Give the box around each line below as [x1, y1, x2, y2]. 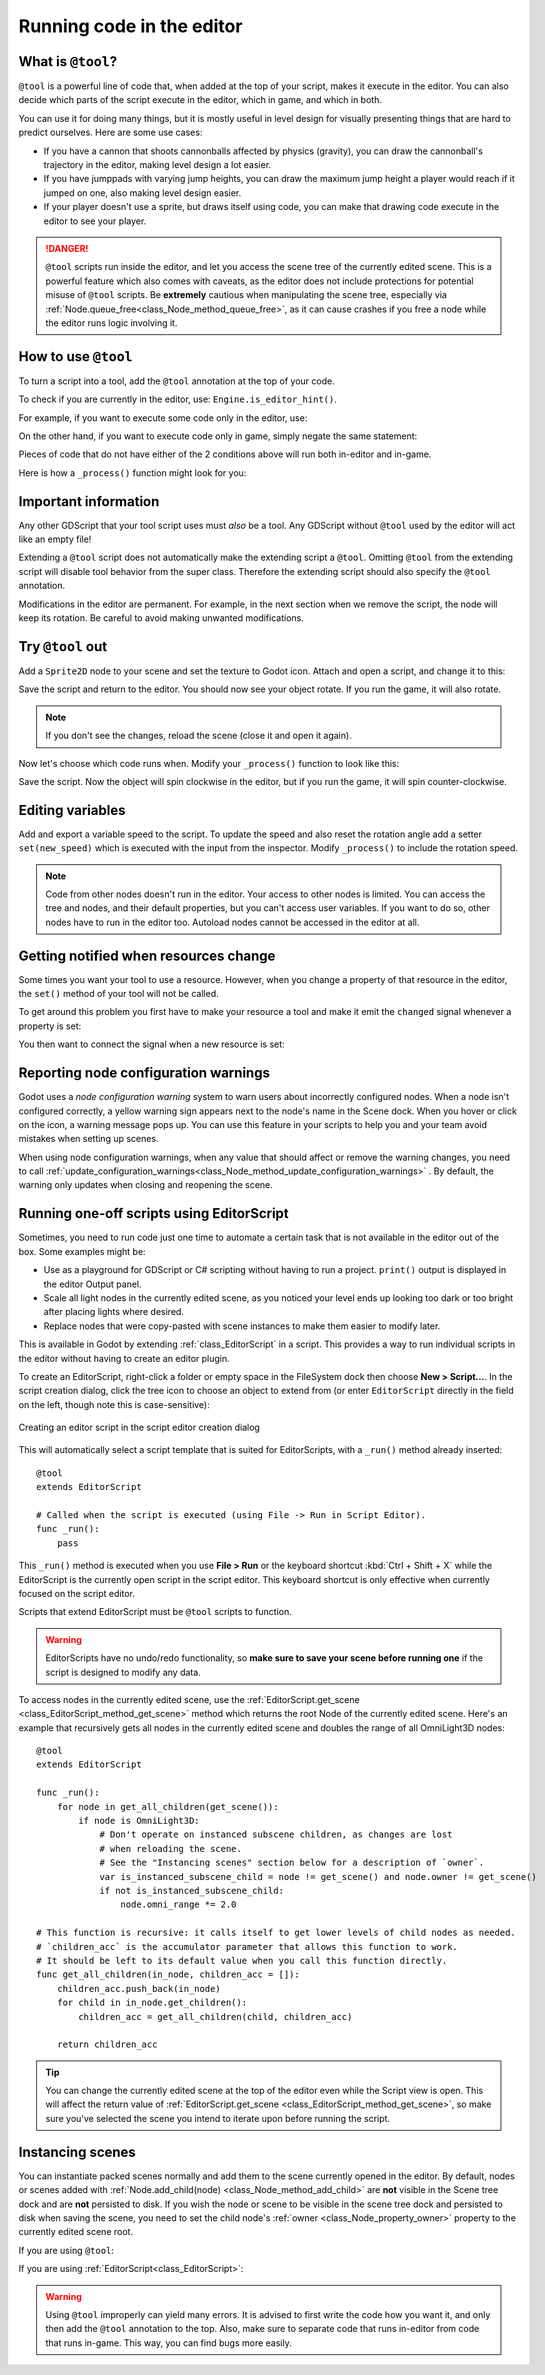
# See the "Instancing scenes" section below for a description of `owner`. [99, 1857, 485, 1869]
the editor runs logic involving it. [45, 316, 178, 329]
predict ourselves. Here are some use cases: [18, 126, 203, 139]
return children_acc [56, 2039, 158, 2050]
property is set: [18, 1020, 82, 1032]
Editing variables [18, 801, 126, 819]
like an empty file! [18, 533, 92, 545]
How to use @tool [18, 348, 133, 365]
